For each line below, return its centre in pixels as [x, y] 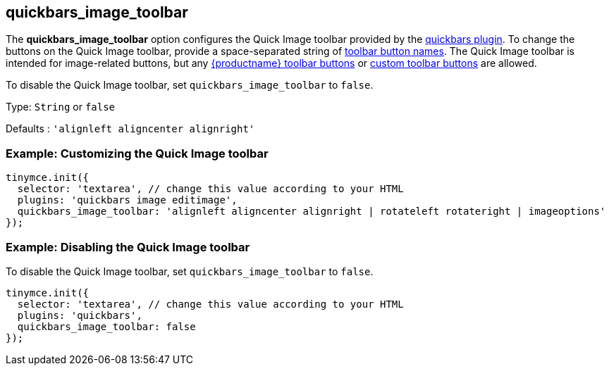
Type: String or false [61, 107]
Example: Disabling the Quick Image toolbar [128, 247]
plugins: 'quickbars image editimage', [127, 200]
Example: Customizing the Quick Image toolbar [137, 153]
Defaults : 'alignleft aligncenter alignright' [130, 129]
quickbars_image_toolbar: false [106, 326]
